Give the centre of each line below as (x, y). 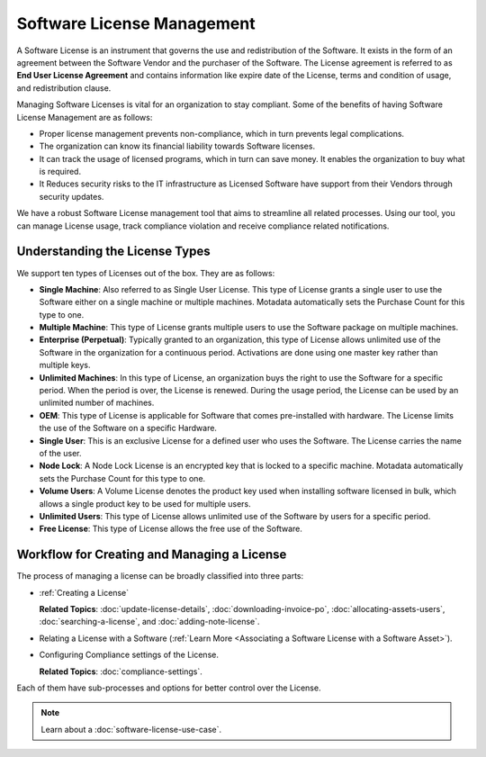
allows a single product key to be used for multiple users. (145, 503)
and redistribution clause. (64, 88)
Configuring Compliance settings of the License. (129, 655)
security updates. (72, 196)
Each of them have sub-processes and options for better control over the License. (169, 688)
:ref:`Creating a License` (84, 592)
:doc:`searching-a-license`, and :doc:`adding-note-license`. (149, 622)
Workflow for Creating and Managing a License (152, 555)
